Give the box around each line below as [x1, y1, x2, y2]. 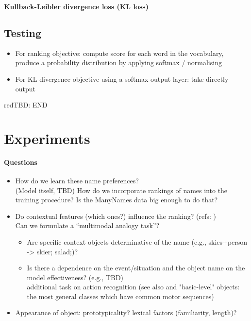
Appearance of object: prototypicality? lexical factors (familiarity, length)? [15, 307, 237, 318]
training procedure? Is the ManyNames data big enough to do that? [15, 195, 218, 205]
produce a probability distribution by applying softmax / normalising [15, 57, 222, 68]
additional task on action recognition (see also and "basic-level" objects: [27, 282, 240, 292]
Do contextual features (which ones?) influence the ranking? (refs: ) [15, 211, 216, 221]
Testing [4, 25, 41, 40]
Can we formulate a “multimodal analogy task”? [15, 220, 160, 231]
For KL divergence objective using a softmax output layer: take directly [15, 73, 229, 84]
